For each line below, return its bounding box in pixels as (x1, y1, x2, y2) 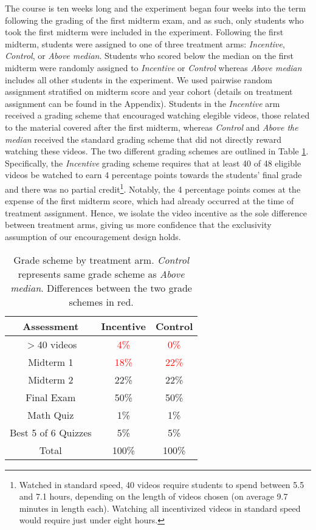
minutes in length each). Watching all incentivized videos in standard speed (19, 501, 301, 514)
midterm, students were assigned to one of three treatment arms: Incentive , (5, 37, 285, 50)
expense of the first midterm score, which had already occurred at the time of (5, 194, 294, 207)
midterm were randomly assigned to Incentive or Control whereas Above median (5, 61, 302, 74)
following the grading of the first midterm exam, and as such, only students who (5, 13, 304, 26)
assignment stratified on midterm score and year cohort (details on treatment (5, 85, 293, 98)
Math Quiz (27, 407, 74, 422)
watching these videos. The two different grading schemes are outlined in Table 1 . (5, 145, 309, 157)
